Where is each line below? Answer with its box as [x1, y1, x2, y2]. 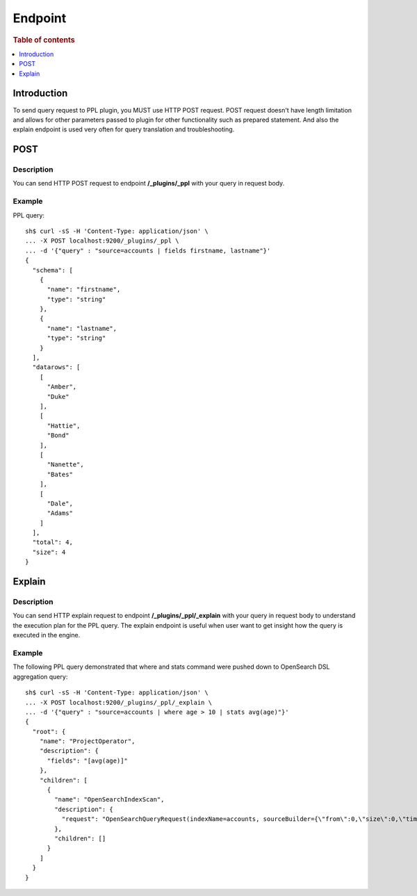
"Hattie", [47, 421, 81, 430]
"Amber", [47, 383, 77, 391]
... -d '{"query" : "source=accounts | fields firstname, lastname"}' [25, 247, 271, 254]
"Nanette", [47, 461, 84, 469]
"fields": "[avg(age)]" [47, 756, 129, 765]
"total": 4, [32, 539, 73, 546]
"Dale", [47, 499, 73, 507]
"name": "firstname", [47, 286, 121, 293]
